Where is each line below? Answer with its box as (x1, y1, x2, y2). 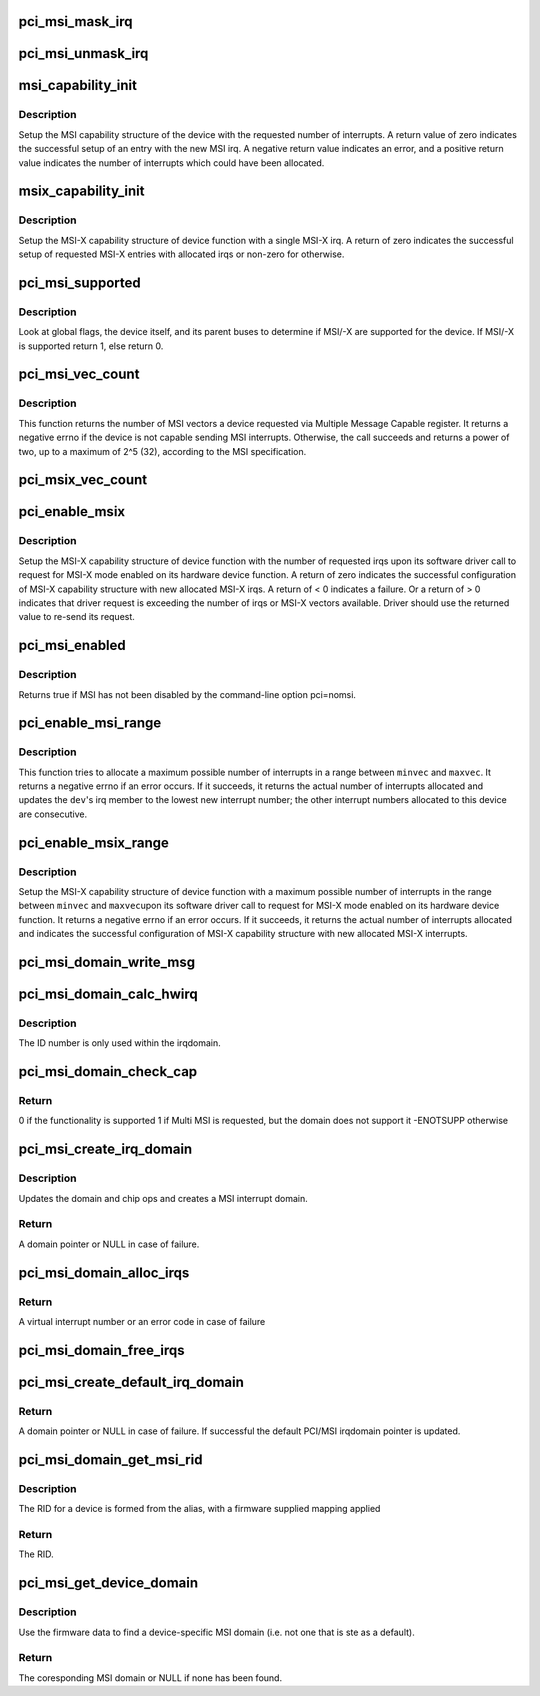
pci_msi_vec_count (18, 366, 140, 383)
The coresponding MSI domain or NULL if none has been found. (18, 1671, 283, 1684)
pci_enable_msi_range (18, 715, 162, 732)
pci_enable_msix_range (18, 834, 170, 851)
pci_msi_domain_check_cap (18, 1063, 198, 1080)
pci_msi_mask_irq (18, 13, 133, 30)
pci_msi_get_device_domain (18, 1575, 199, 1592)
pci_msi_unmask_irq (18, 45, 149, 62)
